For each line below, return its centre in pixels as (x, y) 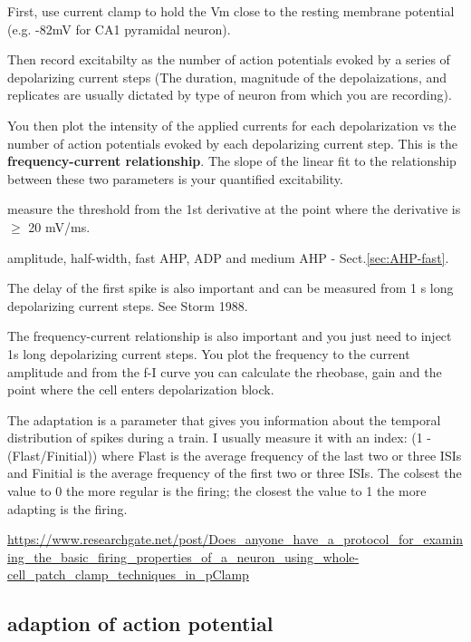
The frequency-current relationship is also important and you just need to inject (230, 336)
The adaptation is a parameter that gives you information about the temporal (224, 419)
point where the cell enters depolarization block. (141, 389)
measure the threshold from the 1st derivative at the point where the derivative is (234, 209)
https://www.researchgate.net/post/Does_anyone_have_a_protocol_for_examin (235, 539)
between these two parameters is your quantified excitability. (175, 178)
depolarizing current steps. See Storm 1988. (128, 305)
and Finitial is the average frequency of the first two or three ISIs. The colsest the (235, 473)
